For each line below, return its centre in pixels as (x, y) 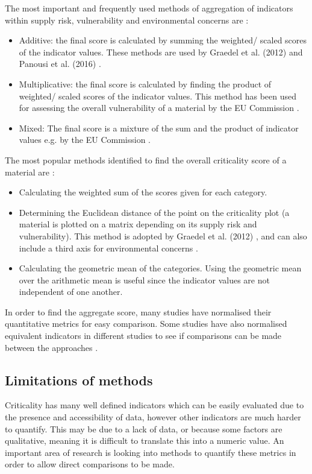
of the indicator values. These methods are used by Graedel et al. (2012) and (161, 52)
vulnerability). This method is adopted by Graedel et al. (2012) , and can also (163, 235)
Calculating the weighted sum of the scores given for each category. (143, 192)
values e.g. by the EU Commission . (85, 140)
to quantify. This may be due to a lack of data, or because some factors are (144, 428)
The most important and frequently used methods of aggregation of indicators (149, 8)
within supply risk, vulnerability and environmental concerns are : (127, 20)
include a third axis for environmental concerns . (108, 248)
